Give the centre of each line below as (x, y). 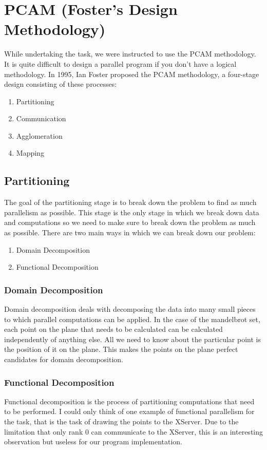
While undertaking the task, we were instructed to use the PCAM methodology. (130, 54)
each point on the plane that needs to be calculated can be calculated (113, 329)
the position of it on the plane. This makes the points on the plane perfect (121, 349)
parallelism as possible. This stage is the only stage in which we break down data (132, 212)
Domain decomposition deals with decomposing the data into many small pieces (130, 309)
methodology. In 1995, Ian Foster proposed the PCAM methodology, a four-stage (132, 74)
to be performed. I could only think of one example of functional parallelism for (129, 411)
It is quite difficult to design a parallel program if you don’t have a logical (120, 63)
